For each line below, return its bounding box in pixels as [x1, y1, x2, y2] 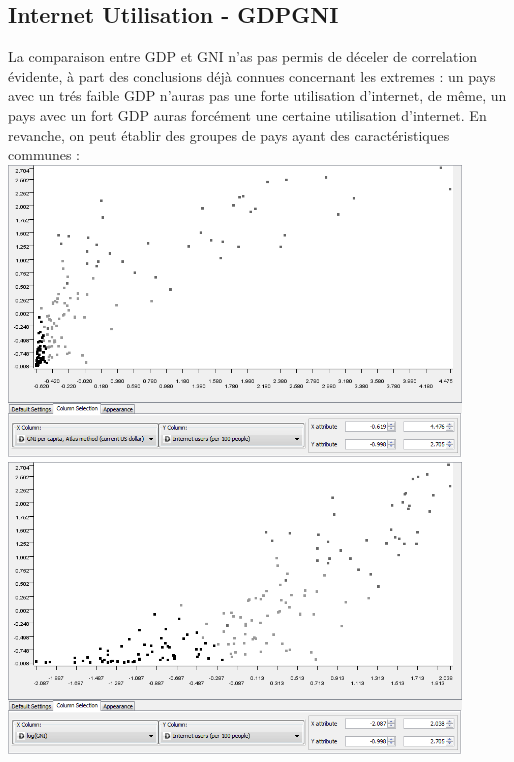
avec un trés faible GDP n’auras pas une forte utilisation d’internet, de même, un [8, 85, 507, 106]
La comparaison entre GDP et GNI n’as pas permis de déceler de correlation [8, 46, 478, 67]
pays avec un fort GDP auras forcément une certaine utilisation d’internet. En [8, 104, 487, 125]
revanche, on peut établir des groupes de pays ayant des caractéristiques [8, 124, 450, 145]
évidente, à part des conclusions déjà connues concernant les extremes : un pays [8, 65, 496, 86]
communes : [8, 144, 81, 165]
